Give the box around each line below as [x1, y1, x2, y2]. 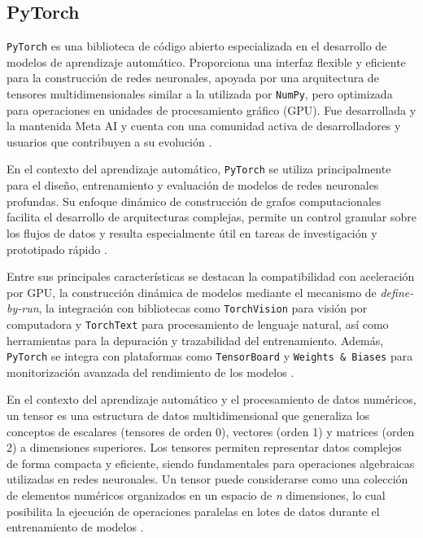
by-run [7, 300, 39, 317]
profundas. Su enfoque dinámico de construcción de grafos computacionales [7, 192, 382, 209]
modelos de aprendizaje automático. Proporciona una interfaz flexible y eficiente [7, 53, 406, 70]
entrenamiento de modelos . [7, 518, 144, 536]
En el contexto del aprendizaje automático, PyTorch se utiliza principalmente [7, 160, 391, 177]
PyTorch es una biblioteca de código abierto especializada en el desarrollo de [7, 37, 387, 55]
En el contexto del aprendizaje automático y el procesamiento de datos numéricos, [7, 391, 416, 408]
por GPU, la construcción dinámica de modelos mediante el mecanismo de [7, 283, 377, 300]
